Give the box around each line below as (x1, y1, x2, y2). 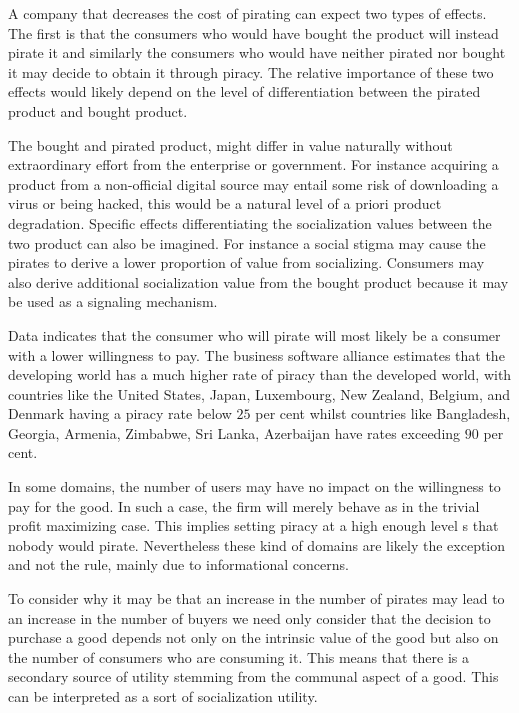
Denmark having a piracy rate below (8, 403, 232, 424)
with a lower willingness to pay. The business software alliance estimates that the (8, 344, 505, 365)
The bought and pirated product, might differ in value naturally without (8, 134, 453, 155)
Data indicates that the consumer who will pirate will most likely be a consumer (8, 324, 501, 345)
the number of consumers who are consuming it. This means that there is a (8, 646, 470, 667)
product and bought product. (8, 100, 188, 121)
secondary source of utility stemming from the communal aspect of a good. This (8, 666, 499, 687)
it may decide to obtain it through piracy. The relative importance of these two (8, 61, 494, 82)
